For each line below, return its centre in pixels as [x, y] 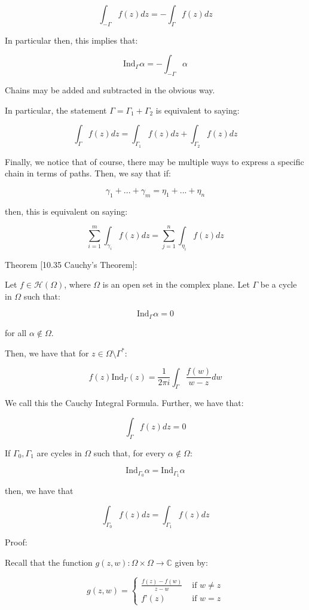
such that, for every [129, 452]
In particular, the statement [56, 110]
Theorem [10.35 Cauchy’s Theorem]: [71, 264]
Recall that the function [49, 562]
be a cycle [279, 284]
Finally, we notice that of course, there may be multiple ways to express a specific [154, 161]
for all [16, 332]
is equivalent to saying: [198, 110]
